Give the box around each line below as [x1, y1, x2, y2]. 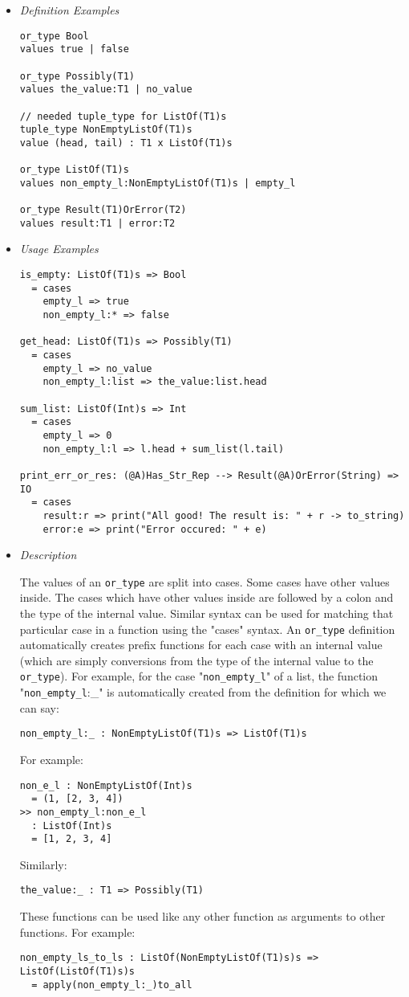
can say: [19, 699, 59, 716]
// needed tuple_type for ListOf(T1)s [19, 110, 227, 122]
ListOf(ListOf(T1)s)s [19, 965, 135, 977]
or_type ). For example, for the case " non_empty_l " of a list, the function [19, 668, 379, 684]
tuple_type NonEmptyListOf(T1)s [19, 124, 192, 136]
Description [19, 546, 77, 563]
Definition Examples [19, 2, 119, 18]
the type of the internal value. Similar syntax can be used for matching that [19, 605, 394, 621]
